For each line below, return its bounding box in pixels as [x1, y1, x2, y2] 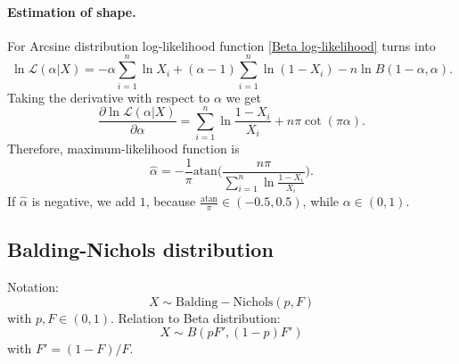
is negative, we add [31, 192, 135, 211]
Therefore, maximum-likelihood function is [7, 139, 240, 158]
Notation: [7, 277, 59, 296]
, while [302, 192, 340, 211]
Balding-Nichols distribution [7, 236, 274, 263]
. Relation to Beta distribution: [111, 308, 281, 327]
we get [225, 87, 261, 106]
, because [145, 192, 196, 211]
